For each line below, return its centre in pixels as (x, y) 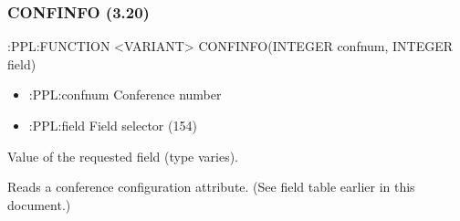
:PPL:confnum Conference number (125, 95)
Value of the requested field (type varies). (123, 156)
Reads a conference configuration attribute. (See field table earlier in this (211, 187)
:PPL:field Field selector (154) (113, 125)
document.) (39, 204)
